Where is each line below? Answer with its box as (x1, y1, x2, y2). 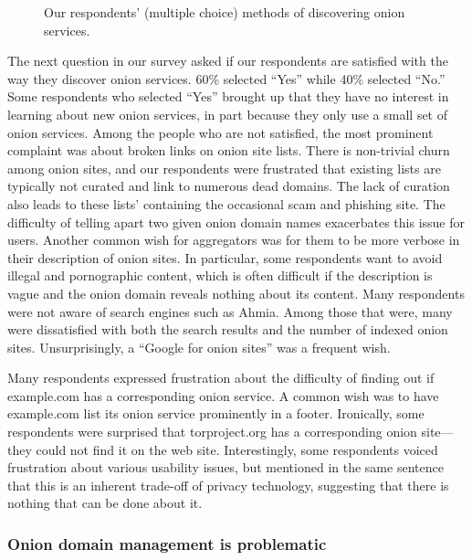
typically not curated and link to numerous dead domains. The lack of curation (7, 176, 450, 195)
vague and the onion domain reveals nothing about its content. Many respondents (7, 283, 465, 302)
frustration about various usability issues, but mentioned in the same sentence (7, 458, 444, 477)
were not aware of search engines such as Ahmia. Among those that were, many (7, 301, 453, 321)
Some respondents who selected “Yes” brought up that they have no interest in (7, 87, 449, 106)
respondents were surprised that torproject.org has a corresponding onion (7, 422, 417, 441)
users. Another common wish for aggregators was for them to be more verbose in (7, 230, 460, 249)
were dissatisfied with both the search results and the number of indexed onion (7, 320, 448, 339)
